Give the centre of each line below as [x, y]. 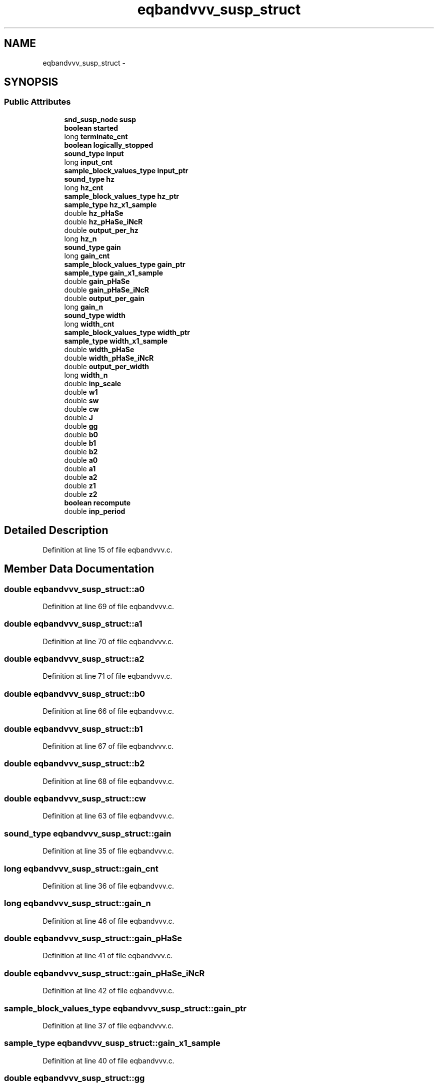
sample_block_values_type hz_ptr [121, 196]
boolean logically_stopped [109, 145]
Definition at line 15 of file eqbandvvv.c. [107, 550]
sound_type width [95, 315]
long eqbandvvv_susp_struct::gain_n [77, 903]
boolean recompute [97, 502]
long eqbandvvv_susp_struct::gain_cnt [81, 868]
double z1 [80, 485]
